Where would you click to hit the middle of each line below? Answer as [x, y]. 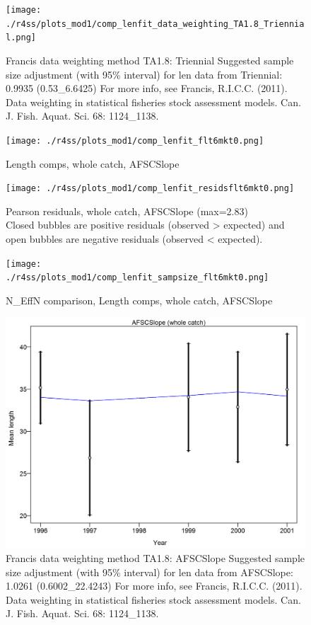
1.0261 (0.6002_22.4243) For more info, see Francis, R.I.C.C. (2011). [154, 586]
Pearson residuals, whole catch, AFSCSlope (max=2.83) [127, 211]
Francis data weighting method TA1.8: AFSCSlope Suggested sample [155, 557]
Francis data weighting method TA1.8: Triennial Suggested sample [150, 60]
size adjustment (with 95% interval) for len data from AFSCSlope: [149, 572]
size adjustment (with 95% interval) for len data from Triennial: [144, 74]
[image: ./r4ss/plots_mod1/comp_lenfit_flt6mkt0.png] [135, 141]
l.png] [21, 38]
